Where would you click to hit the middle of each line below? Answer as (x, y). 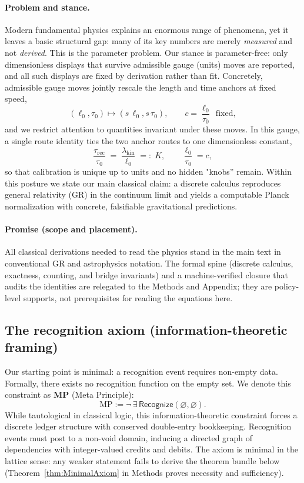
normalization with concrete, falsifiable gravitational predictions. (121, 206)
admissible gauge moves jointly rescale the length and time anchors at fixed (141, 87)
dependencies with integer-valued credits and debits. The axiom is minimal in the (151, 449)
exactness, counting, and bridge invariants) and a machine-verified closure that (146, 274)
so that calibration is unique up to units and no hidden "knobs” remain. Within (148, 171)
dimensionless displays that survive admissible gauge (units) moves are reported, (150, 64)
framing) (31, 347)
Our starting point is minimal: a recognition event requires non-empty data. (141, 371)
